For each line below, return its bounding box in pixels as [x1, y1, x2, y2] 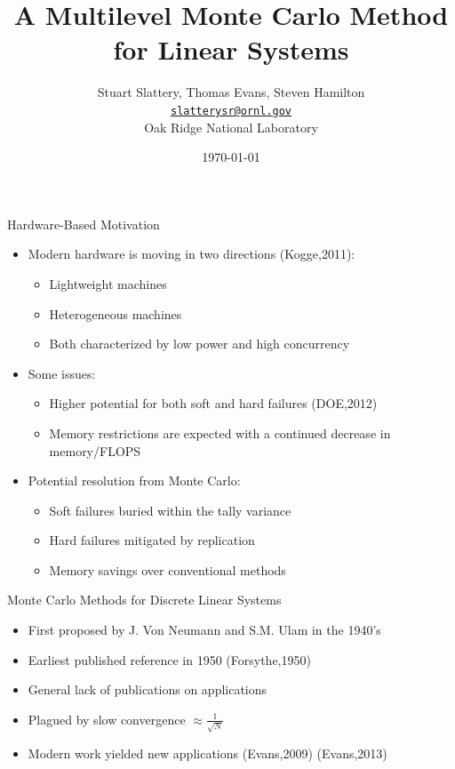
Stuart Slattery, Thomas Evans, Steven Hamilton [97, 83, 365, 101]
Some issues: [28, 364, 96, 382]
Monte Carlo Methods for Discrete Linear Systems [7, 590, 282, 609]
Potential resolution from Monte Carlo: [28, 471, 241, 490]
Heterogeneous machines [49, 304, 182, 323]
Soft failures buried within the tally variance [49, 501, 291, 519]
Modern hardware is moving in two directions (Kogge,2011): [28, 244, 355, 263]
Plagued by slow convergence [28, 709, 186, 728]
